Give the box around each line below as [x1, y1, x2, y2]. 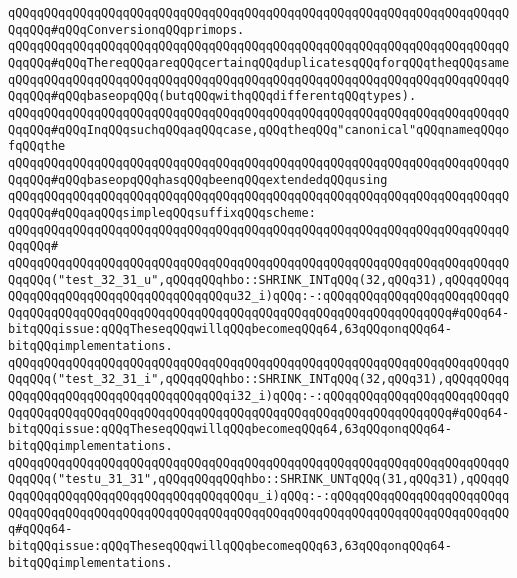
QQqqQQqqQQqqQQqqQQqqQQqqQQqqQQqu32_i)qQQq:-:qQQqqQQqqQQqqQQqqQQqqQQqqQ [8, 289, 510, 304]
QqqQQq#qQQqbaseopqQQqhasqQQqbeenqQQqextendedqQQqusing [8, 172, 388, 187]
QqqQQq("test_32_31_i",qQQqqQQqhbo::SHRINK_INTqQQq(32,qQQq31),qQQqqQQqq [8, 372, 510, 387]
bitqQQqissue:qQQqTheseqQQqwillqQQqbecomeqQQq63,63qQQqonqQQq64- [8, 539, 452, 553]
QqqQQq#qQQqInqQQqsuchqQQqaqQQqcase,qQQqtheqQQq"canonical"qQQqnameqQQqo [8, 122, 510, 137]
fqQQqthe [8, 139, 66, 154]
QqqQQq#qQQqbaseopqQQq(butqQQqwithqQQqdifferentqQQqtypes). [8, 89, 417, 104]
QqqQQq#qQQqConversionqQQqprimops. [8, 22, 245, 37]
